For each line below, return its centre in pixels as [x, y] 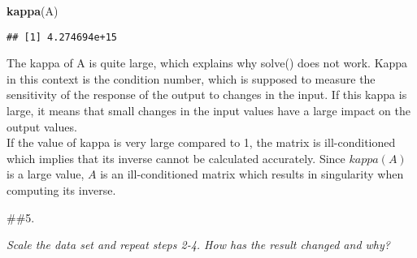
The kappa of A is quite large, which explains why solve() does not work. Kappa [207, 63]
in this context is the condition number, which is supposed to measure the [191, 78]
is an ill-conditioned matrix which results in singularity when [252, 174]
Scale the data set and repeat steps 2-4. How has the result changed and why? [198, 245]
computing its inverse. [61, 190]
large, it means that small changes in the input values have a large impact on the [208, 111]
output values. [42, 126]
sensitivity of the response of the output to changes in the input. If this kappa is [207, 95]
